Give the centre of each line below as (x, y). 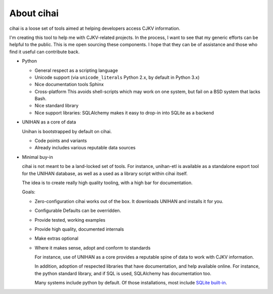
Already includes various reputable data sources (85, 148)
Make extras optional (56, 238)
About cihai (34, 13)
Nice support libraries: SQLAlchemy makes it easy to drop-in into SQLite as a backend (124, 113)
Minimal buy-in (37, 157)
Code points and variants (61, 141)
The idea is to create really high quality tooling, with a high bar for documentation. (107, 183)
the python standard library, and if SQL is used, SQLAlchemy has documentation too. (123, 273)
